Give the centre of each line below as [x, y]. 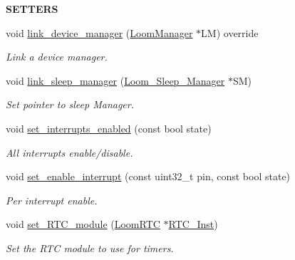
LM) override [230, 32]
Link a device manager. [57, 57]
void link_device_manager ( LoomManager [99, 32]
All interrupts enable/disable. [69, 152]
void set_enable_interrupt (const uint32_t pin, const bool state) [148, 176]
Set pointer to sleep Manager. [70, 104]
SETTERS [32, 9]
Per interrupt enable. [52, 200]
